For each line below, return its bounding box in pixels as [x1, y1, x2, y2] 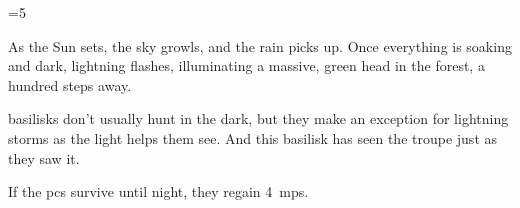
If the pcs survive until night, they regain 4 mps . [8, 181, 309, 202]
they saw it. [8, 147, 80, 168]
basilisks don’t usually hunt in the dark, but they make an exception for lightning [8, 108, 509, 129]
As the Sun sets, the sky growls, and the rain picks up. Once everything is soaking [8, 35, 512, 56]
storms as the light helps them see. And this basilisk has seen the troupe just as [8, 127, 498, 148]
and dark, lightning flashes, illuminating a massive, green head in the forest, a [8, 55, 485, 76]
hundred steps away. [8, 74, 132, 95]
